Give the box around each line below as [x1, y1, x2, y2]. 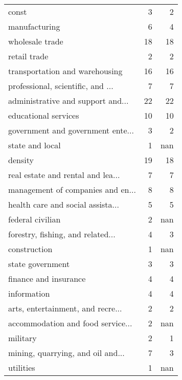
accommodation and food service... [8, 317, 132, 329]
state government [8, 258, 70, 270]
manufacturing [8, 20, 60, 32]
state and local [8, 139, 61, 151]
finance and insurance [8, 273, 86, 284]
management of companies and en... [8, 184, 136, 195]
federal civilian [8, 213, 61, 225]
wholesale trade [8, 35, 63, 47]
